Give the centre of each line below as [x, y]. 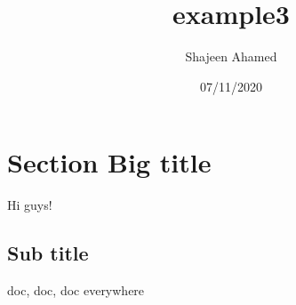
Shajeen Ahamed [231, 56]
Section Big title [109, 162]
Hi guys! [30, 205]
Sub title [48, 253]
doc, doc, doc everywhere [76, 290]
